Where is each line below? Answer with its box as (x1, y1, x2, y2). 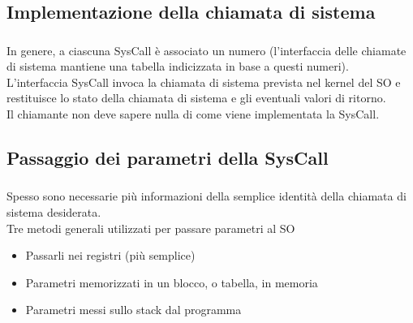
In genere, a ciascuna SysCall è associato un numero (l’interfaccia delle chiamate (6, 41, 407, 58)
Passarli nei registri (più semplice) (25, 247, 196, 264)
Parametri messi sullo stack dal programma (25, 301, 242, 318)
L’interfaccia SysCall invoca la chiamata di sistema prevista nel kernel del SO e (6, 73, 401, 90)
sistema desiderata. (6, 203, 101, 220)
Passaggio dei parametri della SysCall (6, 145, 329, 170)
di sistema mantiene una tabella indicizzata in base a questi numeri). (6, 58, 349, 75)
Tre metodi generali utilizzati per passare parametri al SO (6, 219, 295, 236)
